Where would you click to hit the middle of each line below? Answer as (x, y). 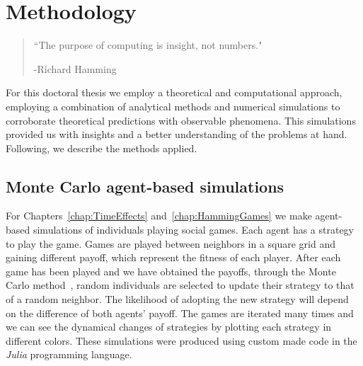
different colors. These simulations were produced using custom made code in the (181, 340)
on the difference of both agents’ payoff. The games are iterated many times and (180, 313)
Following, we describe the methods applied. (102, 148)
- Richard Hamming (75, 68)
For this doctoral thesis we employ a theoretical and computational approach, (174, 92)
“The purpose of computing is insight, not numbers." (148, 45)
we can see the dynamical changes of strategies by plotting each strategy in (169, 327)
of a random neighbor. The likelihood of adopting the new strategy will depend (177, 299)
